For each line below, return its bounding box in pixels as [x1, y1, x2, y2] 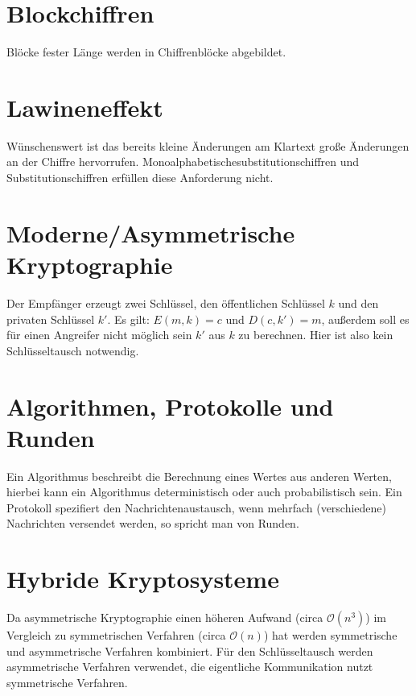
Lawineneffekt [6, 90, 163, 123]
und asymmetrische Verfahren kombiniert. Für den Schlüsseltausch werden [6, 642, 373, 659]
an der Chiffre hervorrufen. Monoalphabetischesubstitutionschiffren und [6, 153, 360, 170]
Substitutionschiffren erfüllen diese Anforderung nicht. [6, 169, 274, 186]
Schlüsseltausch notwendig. [6, 342, 139, 358]
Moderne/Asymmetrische [6, 216, 295, 249]
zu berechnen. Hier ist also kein [238, 326, 393, 343]
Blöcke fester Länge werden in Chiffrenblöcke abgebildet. [6, 43, 286, 60]
